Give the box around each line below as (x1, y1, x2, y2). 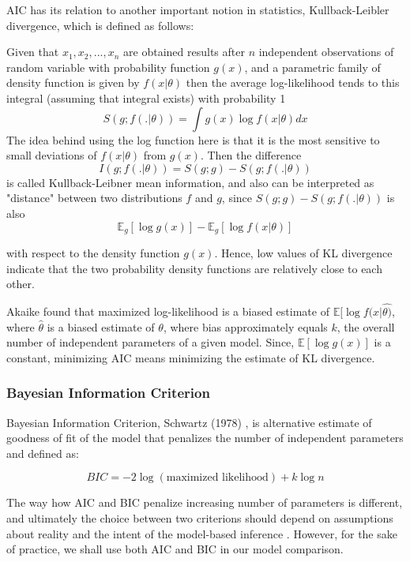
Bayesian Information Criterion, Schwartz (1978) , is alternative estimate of (6, 414, 372, 430)
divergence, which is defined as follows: (6, 17, 194, 33)
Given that (6, 43, 59, 60)
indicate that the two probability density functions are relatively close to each (6, 260, 382, 276)
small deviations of (6, 147, 97, 163)
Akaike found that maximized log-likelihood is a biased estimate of (6, 302, 329, 319)
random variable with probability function (6, 58, 210, 75)
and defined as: (6, 444, 79, 461)
